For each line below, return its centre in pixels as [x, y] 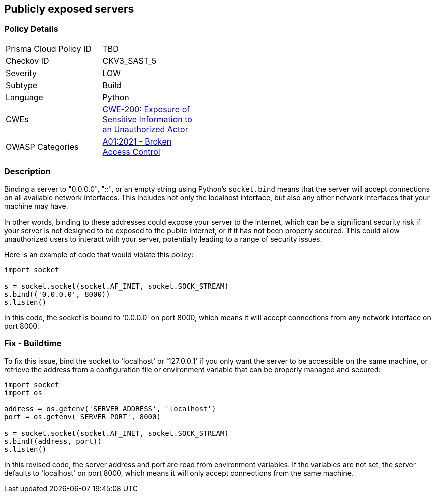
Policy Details [31, 29]
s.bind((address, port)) [53, 441]
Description [27, 171]
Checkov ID [27, 61]
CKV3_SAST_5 [129, 61]
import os [23, 393]
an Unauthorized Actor [145, 129]
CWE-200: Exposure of [146, 109]
